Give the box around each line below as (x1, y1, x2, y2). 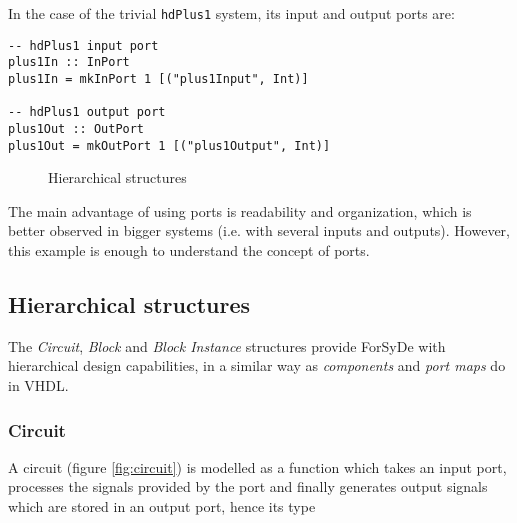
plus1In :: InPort (8, 55, 130, 70)
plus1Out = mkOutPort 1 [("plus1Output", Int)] (8, 138, 331, 153)
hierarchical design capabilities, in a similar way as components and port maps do (8, 355, 506, 376)
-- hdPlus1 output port (8, 105, 166, 120)
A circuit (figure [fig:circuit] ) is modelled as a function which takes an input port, (8, 456, 507, 477)
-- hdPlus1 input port (8, 38, 159, 53)
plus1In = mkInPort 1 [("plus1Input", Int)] (8, 71, 309, 86)
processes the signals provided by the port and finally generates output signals (8, 476, 488, 497)
